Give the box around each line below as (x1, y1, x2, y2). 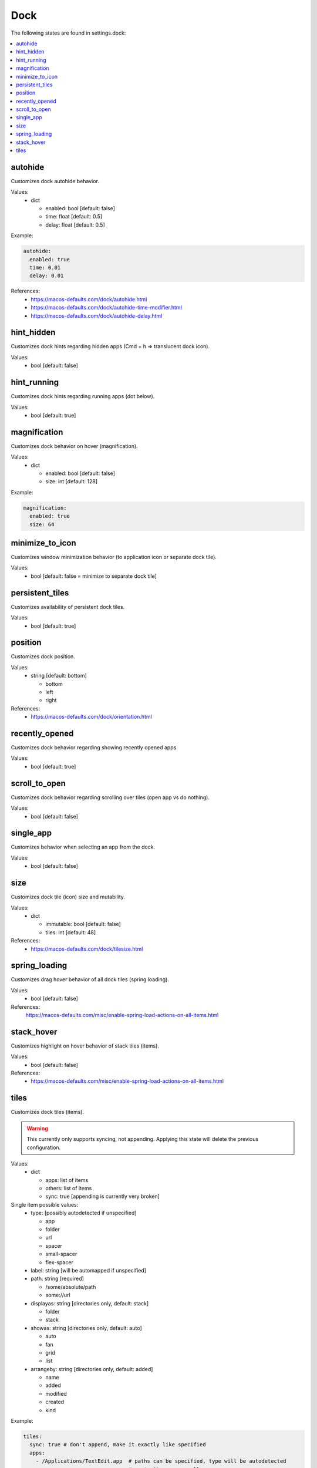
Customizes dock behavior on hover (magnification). (11, 442, 138, 449)
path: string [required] (31, 1275, 85, 1282)
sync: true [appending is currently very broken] (45, 1193, 160, 1200)
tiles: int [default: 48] (45, 928, 96, 936)
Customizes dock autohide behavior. (11, 177, 100, 184)
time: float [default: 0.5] (45, 213, 103, 220)
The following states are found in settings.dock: (11, 29, 126, 36)
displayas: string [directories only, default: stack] (31, 1299, 149, 1307)
